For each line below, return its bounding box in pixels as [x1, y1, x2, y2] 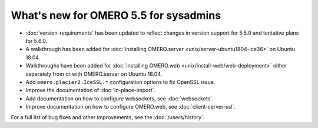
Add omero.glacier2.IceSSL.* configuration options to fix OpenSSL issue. [25, 78, 216, 85]
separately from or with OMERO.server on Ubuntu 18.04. [25, 70, 163, 78]
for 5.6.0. [25, 37, 48, 44]
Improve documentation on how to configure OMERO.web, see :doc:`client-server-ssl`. [25, 103, 236, 110]
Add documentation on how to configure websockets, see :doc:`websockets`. [25, 95, 214, 102]
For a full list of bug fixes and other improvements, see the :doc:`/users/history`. [11, 114, 205, 121]
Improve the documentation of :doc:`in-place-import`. [25, 87, 156, 94]
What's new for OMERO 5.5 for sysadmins [11, 9, 221, 22]
